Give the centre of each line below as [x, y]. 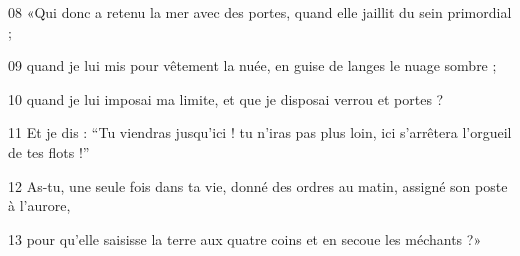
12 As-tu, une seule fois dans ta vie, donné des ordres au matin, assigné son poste [258, 185]
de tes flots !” [49, 151]
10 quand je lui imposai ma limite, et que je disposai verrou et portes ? [226, 98]
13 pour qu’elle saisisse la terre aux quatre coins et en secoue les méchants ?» [245, 238]
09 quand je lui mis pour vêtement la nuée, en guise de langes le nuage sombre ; [252, 65]
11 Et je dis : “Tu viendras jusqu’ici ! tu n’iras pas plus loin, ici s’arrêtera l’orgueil [260, 132]
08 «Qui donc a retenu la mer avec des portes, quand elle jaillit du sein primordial [260, 12]
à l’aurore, [39, 205]
